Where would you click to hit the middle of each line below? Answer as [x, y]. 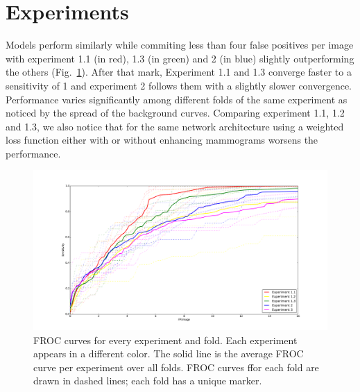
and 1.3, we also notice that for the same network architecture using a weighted [175, 126]
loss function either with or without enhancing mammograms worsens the [162, 140]
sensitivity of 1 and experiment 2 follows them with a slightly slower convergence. [179, 85]
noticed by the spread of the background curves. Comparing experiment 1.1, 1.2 [175, 113]
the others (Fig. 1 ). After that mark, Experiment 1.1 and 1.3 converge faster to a [179, 72]
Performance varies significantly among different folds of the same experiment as [177, 99]
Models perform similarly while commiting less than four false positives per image [180, 45]
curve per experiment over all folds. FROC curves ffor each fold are [176, 367]
